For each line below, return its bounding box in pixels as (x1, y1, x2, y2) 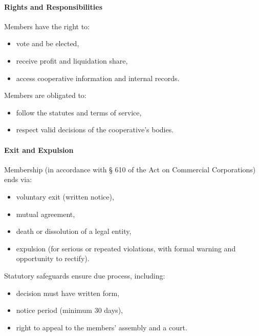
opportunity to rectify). (16, 253, 90, 264)
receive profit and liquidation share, (16, 55, 128, 66)
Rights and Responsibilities (4, 1, 102, 12)
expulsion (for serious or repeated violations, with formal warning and (16, 243, 236, 253)
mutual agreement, (16, 208, 75, 219)
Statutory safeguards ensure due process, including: (4, 270, 165, 281)
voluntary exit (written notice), (16, 191, 114, 202)
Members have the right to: (4, 21, 90, 31)
